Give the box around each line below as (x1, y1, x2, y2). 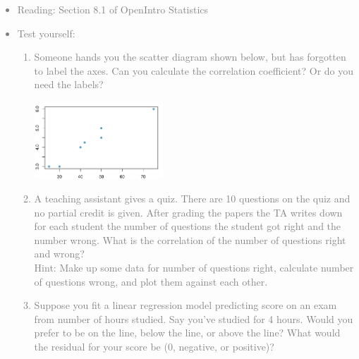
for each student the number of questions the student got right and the (34, 219, 341, 233)
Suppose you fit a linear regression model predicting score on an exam (34, 298, 337, 312)
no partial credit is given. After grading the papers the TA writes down (34, 205, 343, 219)
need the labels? (34, 77, 104, 92)
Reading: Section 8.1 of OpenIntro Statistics (17, 2, 209, 16)
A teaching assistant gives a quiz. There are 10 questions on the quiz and (34, 191, 351, 206)
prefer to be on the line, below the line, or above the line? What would (34, 325, 341, 340)
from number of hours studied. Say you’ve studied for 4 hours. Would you (34, 311, 353, 326)
